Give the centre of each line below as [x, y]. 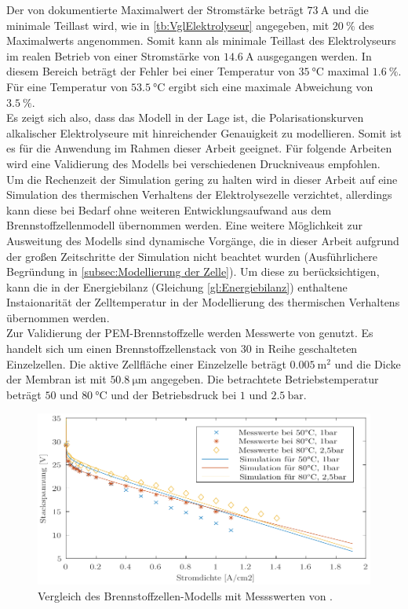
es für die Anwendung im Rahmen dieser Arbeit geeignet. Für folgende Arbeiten [199, 148]
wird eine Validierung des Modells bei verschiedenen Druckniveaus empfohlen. [193, 163]
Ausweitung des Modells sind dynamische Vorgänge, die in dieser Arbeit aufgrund [203, 240]
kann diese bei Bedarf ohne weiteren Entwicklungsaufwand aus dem [169, 209]
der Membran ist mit [56, 379]
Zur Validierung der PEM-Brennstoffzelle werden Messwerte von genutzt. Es [190, 333]
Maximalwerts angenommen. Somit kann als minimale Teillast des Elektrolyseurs [201, 40]
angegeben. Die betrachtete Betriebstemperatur [265, 379]
